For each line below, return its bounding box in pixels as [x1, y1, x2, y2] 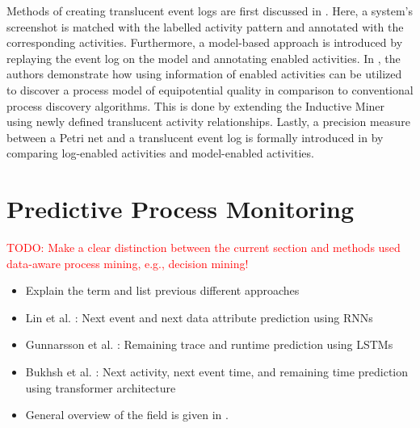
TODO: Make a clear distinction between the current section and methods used [6, 239, 401, 256]
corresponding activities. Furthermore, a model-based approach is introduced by [6, 34, 403, 51]
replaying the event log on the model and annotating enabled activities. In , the [6, 49, 401, 66]
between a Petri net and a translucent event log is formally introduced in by [6, 128, 384, 145]
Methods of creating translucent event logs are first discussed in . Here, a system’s [6, 2, 413, 19]
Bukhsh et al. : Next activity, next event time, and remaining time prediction [25, 363, 409, 380]
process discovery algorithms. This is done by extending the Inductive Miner [6, 97, 385, 114]
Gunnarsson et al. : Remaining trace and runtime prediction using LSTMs [25, 336, 393, 353]
